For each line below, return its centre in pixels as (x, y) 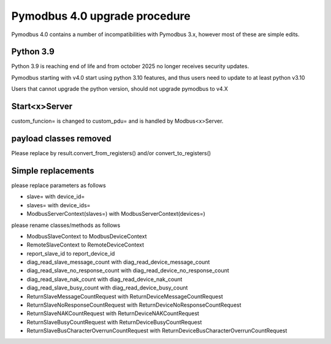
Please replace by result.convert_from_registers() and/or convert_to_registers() (111, 153)
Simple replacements (53, 171)
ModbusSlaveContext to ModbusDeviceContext (87, 236)
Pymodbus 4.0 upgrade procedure (101, 16)
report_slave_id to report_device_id (71, 253)
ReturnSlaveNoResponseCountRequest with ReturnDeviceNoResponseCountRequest (134, 305)
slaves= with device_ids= (59, 205)
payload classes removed (61, 138)
